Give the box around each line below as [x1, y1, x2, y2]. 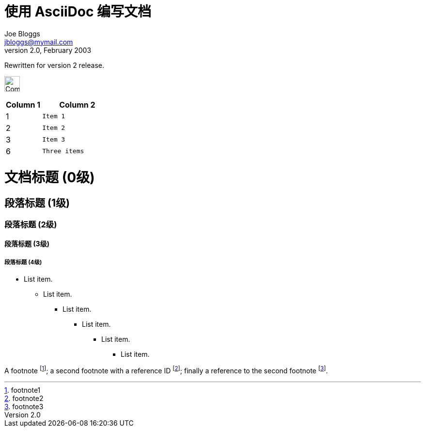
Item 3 [42, 136, 65, 144]
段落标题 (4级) [4, 258, 42, 266]
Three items [42, 147, 84, 155]
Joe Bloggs [4, 29, 40, 38]
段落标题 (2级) [4, 219, 57, 229]
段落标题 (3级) [4, 239, 49, 248]
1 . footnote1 [4, 385, 41, 394]
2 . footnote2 [4, 394, 44, 402]
